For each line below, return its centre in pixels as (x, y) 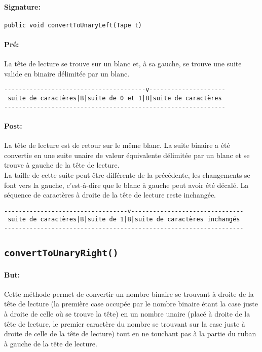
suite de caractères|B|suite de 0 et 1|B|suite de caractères (115, 99)
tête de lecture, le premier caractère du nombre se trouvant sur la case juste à (125, 323)
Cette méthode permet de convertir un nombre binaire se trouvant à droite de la (129, 294)
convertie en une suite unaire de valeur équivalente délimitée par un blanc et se (127, 155)
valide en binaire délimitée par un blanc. (67, 73)
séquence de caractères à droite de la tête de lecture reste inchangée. (110, 195)
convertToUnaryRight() (61, 253)
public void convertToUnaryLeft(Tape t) (73, 25)
